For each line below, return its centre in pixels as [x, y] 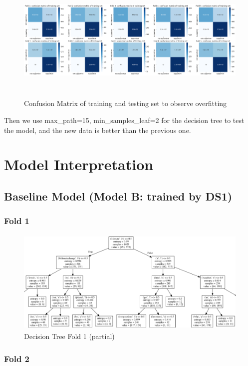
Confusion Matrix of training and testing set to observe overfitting [125, 103]
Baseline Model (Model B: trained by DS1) [118, 196]
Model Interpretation [79, 164]
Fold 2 [17, 358]
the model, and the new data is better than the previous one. [98, 130]
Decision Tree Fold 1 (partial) [69, 336]
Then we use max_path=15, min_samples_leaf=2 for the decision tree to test [124, 120]
